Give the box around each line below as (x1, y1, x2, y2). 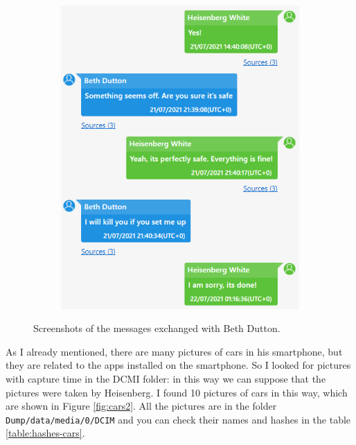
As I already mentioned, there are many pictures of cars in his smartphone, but (6, 344, 343, 358)
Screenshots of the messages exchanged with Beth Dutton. (33, 321, 281, 335)
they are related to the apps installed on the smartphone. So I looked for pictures (6, 358, 351, 372)
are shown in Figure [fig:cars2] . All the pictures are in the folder (6, 399, 277, 413)
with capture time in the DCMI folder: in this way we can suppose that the (6, 372, 326, 385)
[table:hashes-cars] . (6, 426, 85, 440)
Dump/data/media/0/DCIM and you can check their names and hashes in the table (6, 412, 351, 426)
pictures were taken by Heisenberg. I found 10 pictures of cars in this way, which (6, 385, 348, 399)
